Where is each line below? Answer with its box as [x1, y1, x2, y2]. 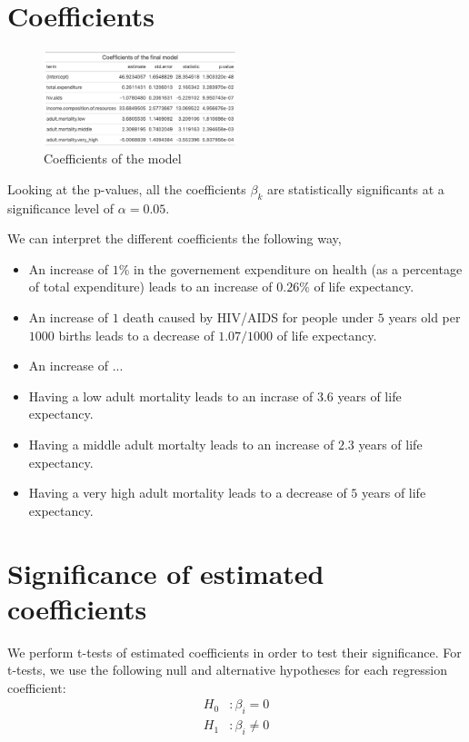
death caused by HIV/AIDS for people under [123, 308, 374, 327]
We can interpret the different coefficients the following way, [7, 229, 342, 248]
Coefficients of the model [44, 149, 182, 168]
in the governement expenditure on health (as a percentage [134, 259, 463, 278]
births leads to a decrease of [58, 325, 215, 344]
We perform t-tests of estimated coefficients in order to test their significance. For [7, 642, 462, 661]
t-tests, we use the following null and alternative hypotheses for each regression [7, 660, 448, 679]
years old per [388, 308, 461, 327]
